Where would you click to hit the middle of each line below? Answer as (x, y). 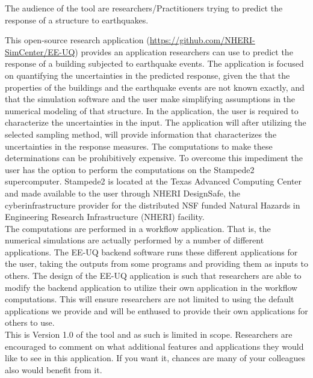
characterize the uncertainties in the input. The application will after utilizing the (156, 122)
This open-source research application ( (77, 40)
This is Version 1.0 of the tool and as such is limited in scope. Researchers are (149, 334)
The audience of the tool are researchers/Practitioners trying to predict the (144, 8)
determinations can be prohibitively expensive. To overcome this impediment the (154, 158)
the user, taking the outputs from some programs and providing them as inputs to (156, 264)
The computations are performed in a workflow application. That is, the (138, 228)
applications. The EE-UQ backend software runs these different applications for (151, 251)
